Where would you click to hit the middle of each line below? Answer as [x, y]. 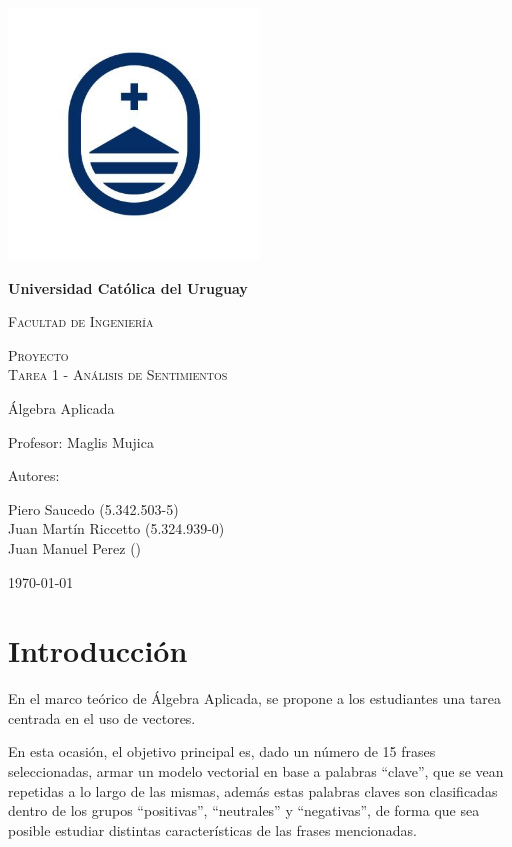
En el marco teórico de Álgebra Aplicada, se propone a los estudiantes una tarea [255, 698]
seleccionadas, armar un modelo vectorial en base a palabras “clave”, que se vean [256, 771]
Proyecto [38, 354]
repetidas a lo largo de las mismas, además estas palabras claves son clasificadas [253, 790]
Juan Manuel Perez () [75, 547]
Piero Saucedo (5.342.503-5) [93, 508]
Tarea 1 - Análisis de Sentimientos [118, 374]
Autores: [34, 475]
